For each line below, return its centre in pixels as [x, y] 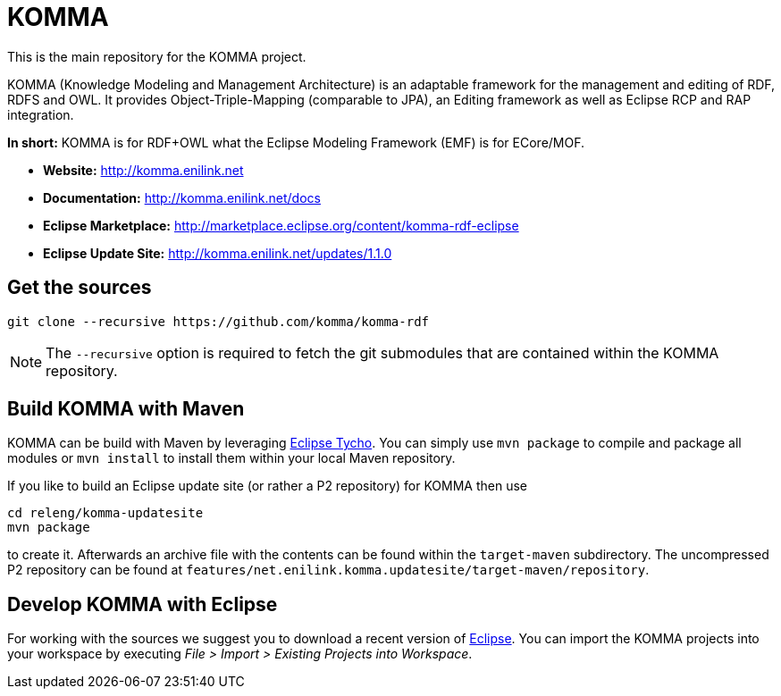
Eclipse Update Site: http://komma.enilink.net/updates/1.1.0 [218, 253]
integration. [41, 114]
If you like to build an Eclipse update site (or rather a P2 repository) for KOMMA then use [268, 486]
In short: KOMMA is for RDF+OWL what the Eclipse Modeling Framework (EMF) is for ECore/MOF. [296, 142]
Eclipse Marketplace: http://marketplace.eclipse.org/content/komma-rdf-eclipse [281, 225]
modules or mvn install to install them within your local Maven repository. [231, 458]
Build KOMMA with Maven [126, 409]
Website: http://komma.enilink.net [143, 170]
